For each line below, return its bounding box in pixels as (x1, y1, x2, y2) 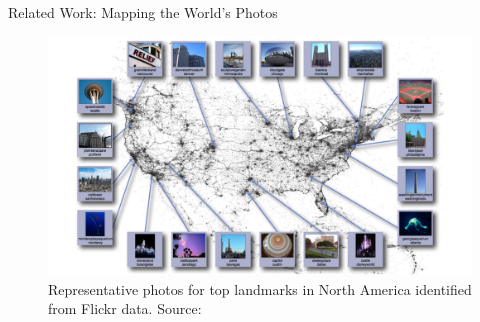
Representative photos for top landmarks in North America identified (48, 278, 472, 299)
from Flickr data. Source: (48, 298, 202, 319)
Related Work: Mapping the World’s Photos (8, 2, 278, 22)
